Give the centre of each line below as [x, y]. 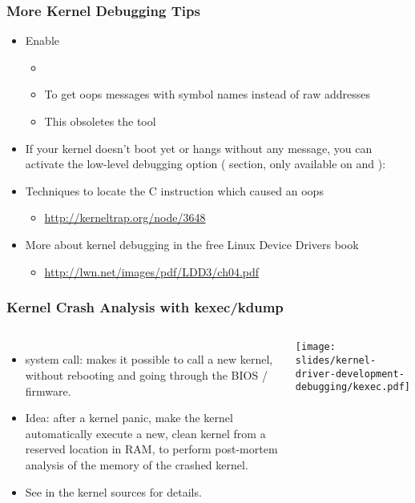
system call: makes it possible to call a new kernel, [149, 359]
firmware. [48, 390]
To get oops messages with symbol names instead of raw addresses [207, 94]
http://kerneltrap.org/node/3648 [125, 217]
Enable [42, 40]
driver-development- [350, 374]
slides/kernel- [336, 361]
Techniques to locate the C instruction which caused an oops [174, 190]
